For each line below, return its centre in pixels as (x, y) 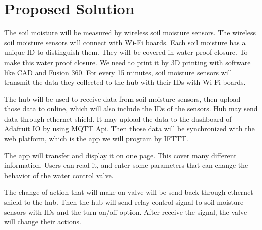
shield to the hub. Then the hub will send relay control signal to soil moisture (124, 202)
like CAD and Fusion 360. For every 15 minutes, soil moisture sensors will (118, 72)
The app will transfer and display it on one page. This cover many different (120, 155)
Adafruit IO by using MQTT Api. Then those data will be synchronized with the (129, 128)
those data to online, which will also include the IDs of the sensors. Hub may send (131, 109)
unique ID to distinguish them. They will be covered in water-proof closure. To (126, 52)
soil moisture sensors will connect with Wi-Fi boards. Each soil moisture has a (125, 42)
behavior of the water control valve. (59, 175)
